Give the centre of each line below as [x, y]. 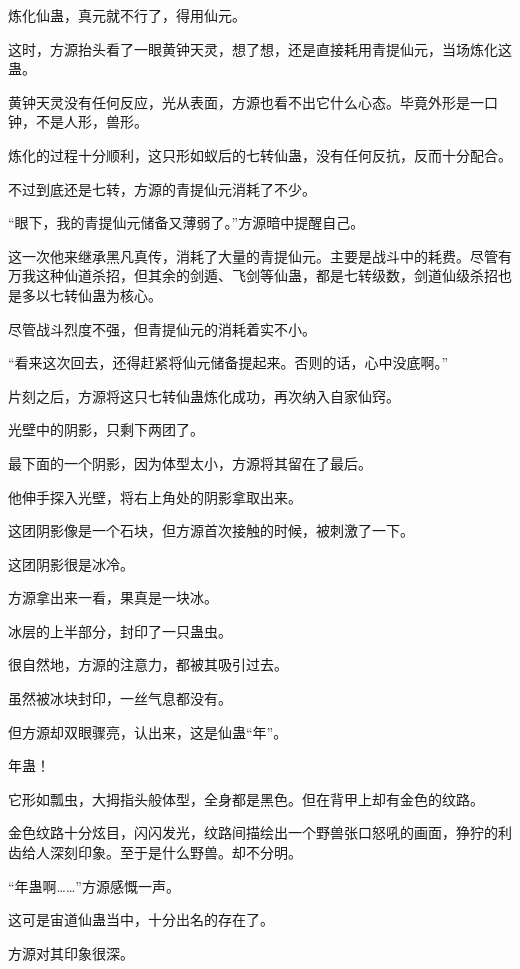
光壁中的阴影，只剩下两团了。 [106, 429]
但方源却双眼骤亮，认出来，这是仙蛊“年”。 [148, 731]
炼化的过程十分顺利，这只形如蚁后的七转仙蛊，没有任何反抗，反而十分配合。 [260, 154]
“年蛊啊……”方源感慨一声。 [94, 885]
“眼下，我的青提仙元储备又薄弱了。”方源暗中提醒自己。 [186, 222]
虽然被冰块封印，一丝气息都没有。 [120, 698]
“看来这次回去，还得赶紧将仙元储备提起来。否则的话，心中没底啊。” [228, 362]
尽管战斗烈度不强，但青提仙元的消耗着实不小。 [162, 328]
